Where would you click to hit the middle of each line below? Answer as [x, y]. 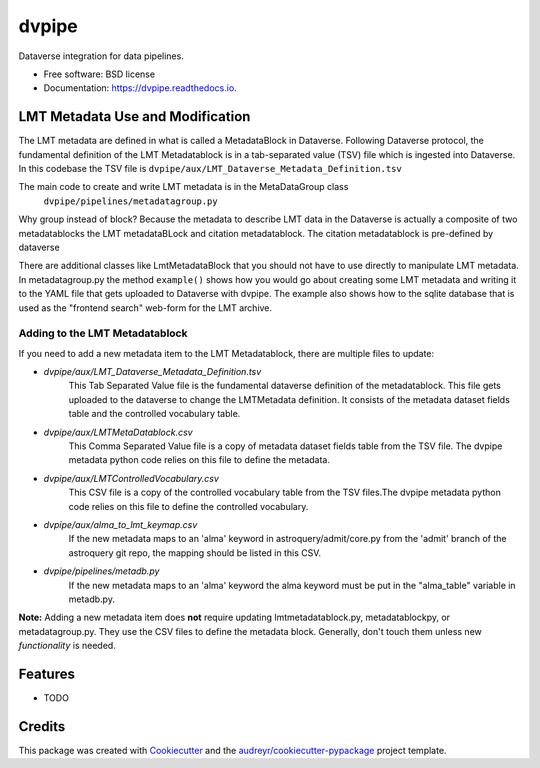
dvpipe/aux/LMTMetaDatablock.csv [118, 432]
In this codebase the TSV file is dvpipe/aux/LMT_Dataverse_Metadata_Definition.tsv [210, 169]
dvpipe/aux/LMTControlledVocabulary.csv [131, 478]
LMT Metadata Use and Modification [134, 116]
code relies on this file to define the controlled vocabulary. [188, 506]
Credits [42, 726]
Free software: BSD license [99, 74]
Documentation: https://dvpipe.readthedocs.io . [140, 88]
